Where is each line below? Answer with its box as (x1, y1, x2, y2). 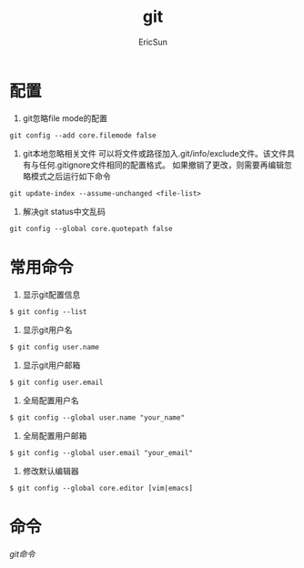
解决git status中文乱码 (22, 206, 106, 217)
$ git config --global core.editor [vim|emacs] (9, 483, 194, 492)
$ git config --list (9, 307, 88, 316)
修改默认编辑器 (22, 465, 79, 476)
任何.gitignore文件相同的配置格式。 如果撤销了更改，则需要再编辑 (38, 159, 285, 170)
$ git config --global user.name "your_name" (9, 412, 185, 422)
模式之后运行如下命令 (30, 170, 111, 181)
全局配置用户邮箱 (22, 430, 87, 441)
